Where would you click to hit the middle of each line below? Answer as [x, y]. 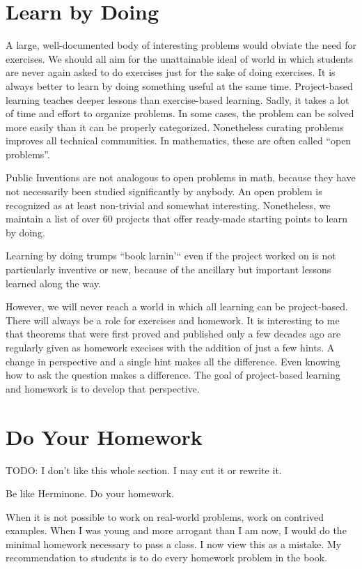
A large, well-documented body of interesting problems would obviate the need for [181, 45]
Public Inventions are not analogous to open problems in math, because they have [181, 177]
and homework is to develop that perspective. [103, 388]
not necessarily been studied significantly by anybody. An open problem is [164, 191]
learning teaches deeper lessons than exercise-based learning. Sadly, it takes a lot [178, 99]
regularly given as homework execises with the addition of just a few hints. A [170, 347]
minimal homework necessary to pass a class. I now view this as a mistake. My [174, 544]
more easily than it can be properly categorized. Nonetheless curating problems [175, 127]
